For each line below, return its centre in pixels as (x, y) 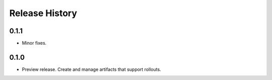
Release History (43, 13)
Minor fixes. (34, 43)
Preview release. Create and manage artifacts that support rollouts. (91, 69)
